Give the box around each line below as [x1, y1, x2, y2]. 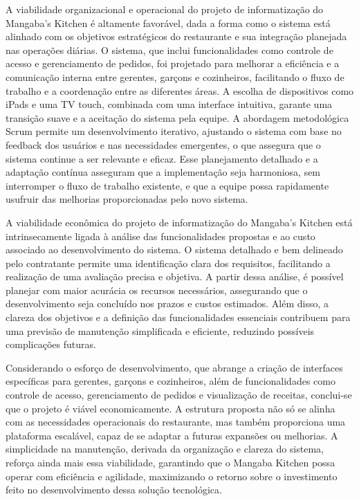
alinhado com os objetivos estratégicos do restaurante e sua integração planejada [6, 29, 347, 44]
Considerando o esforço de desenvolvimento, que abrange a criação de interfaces [6, 360, 343, 374]
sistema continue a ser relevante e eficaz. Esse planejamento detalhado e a [6, 151, 318, 165]
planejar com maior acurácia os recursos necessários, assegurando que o [6, 282, 308, 297]
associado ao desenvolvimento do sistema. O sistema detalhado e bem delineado [6, 242, 343, 257]
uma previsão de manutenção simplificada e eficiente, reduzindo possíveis [6, 323, 315, 338]
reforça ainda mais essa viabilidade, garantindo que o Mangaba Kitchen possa [6, 455, 335, 469]
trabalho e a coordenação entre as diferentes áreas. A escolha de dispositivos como [6, 83, 354, 98]
